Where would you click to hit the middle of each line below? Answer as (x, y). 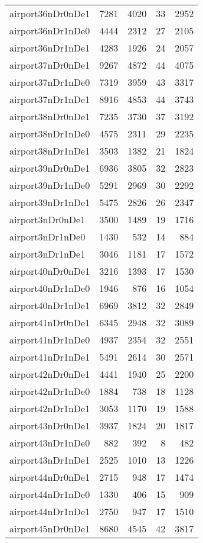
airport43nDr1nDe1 (50, 460)
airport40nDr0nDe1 (50, 271)
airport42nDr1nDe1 (50, 408)
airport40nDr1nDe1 (50, 305)
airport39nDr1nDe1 (50, 202)
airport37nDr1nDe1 (50, 99)
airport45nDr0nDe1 (50, 528)
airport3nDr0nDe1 (48, 219)
